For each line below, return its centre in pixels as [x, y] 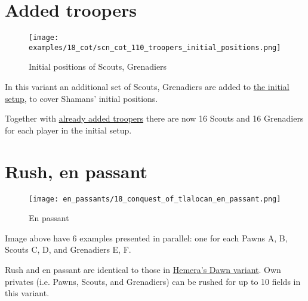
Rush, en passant [76, 171]
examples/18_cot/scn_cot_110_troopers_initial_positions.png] [155, 47]
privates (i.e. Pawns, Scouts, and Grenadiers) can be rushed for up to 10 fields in [153, 281]
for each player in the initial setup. [68, 130]
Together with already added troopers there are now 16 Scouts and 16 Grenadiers [154, 118]
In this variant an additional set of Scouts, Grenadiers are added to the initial [147, 87]
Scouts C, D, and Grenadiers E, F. [68, 249]
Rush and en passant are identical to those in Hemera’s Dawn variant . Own [143, 269]
